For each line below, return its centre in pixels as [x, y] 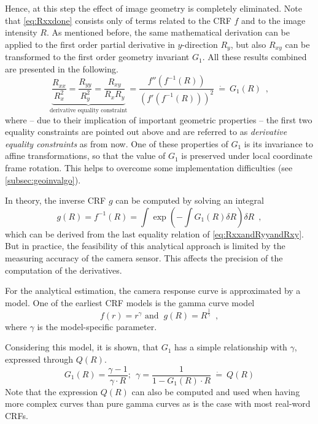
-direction [200, 44]
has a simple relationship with [231, 347]
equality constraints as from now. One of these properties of [117, 143]
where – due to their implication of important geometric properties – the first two [159, 119]
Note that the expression [52, 391]
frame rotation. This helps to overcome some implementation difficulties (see [149, 168]
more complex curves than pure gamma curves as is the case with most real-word [158, 403]
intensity [21, 32]
